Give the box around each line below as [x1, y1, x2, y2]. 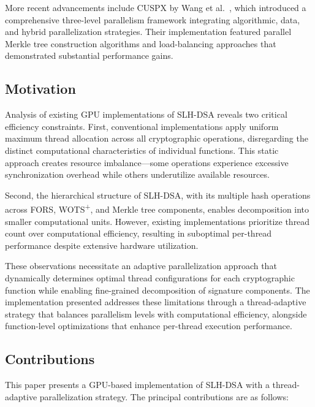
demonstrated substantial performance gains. [5, 49, 173, 62]
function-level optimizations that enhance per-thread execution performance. [5, 319, 292, 332]
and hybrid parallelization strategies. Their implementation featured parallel [5, 25, 292, 38]
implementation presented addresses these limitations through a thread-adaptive [5, 295, 306, 308]
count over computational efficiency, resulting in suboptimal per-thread [5, 227, 272, 240]
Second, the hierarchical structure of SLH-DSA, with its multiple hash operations [5, 188, 311, 201]
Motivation [5, 79, 76, 98]
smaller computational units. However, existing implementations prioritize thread [5, 215, 310, 227]
